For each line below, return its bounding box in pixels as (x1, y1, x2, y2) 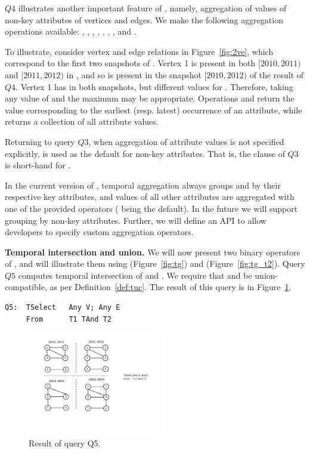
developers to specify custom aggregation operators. (5, 226, 194, 238)
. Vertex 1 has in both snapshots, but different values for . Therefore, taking (15, 80, 293, 93)
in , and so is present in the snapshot (66, 68, 201, 81)
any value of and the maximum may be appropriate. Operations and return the (5, 92, 294, 104)
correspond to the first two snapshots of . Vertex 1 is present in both (5, 57, 256, 69)
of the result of (249, 68, 304, 81)
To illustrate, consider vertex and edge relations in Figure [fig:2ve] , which (5, 45, 274, 57)
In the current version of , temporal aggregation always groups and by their (5, 178, 281, 191)
